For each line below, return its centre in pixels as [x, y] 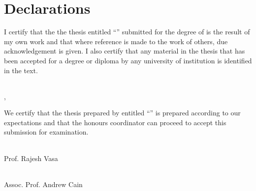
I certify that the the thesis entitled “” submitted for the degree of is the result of [127, 32]
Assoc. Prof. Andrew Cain [43, 184]
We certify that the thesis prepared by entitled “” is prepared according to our [122, 113]
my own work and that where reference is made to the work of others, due [116, 41]
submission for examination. [46, 132]
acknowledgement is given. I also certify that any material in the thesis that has [125, 51]
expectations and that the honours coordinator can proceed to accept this [115, 122]
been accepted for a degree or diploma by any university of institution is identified [128, 60]
